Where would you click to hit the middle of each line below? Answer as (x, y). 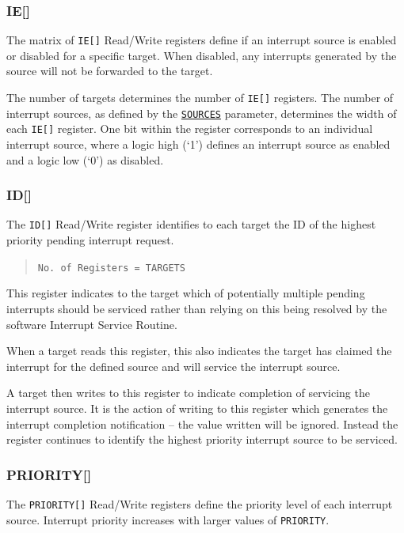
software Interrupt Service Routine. (92, 324)
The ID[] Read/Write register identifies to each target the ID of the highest (191, 224)
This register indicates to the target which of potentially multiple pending (186, 293)
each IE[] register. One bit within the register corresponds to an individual (190, 129)
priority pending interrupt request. (90, 240)
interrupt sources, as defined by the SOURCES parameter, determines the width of (202, 113)
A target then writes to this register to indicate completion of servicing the (188, 393)
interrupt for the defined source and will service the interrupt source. (173, 366)
